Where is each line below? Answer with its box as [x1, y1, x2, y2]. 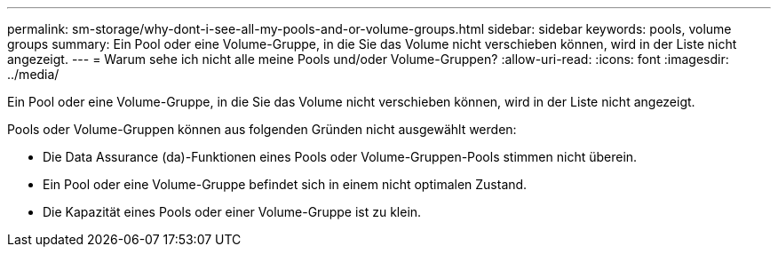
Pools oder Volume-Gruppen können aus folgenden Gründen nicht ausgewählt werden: [7, 122, 517, 137]
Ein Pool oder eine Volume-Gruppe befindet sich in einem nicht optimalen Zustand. [43, 177, 528, 192]
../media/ [7, 67, 60, 82]
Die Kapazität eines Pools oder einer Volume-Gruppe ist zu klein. [43, 204, 422, 219]
